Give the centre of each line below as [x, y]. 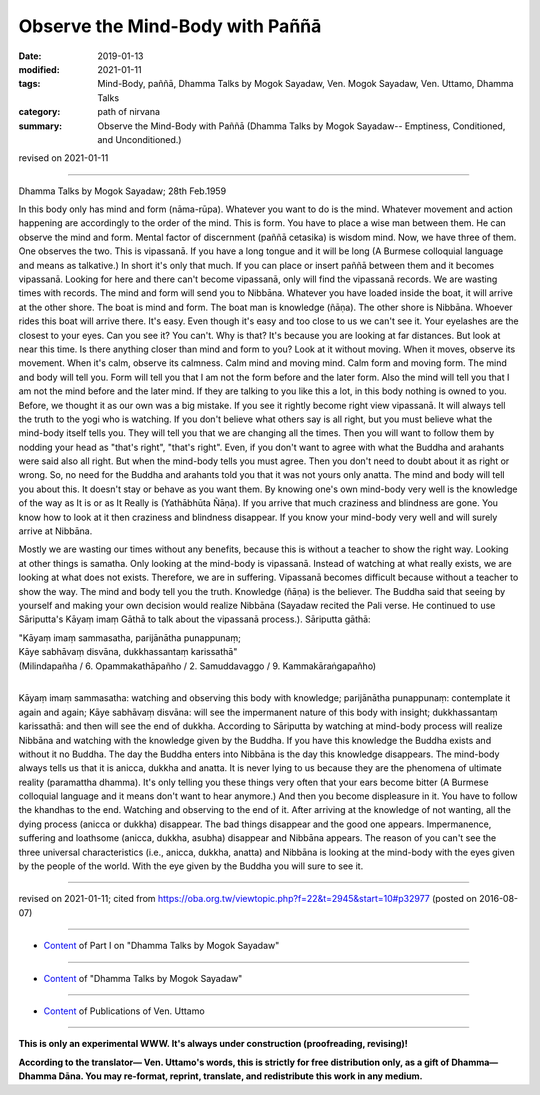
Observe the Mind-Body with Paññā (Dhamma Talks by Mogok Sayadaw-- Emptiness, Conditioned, [301, 126]
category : [39, 112]
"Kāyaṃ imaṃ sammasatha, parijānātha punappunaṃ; [130, 637]
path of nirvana [128, 112]
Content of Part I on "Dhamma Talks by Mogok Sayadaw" [161, 946]
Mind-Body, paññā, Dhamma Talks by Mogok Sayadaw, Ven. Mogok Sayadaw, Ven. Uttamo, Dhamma [305, 84]
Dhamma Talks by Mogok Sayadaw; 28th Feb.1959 [122, 191]
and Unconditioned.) [139, 139]
